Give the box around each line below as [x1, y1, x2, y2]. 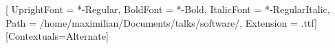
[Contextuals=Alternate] [6, 29, 109, 43]
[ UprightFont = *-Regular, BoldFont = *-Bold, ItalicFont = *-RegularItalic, [6, 2, 330, 16]
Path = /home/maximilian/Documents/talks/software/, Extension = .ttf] [6, 15, 317, 29]
